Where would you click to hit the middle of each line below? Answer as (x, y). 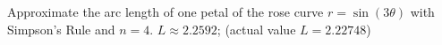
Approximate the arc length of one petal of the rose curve (166, 11)
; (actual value (256, 29)
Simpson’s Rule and (61, 29)
